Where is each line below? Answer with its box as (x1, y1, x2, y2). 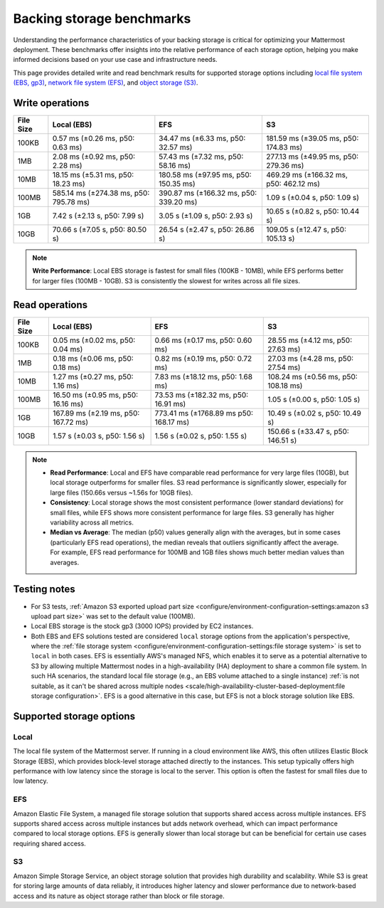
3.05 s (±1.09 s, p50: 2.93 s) (159, 211, 253, 221)
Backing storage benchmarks (13, 11, 191, 26)
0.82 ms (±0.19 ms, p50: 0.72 (154, 353, 252, 363)
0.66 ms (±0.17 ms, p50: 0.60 (154, 335, 252, 345)
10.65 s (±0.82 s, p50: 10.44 (265, 206, 360, 216)
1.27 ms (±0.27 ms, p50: (52, 371, 134, 381)
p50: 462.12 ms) (265, 179, 320, 189)
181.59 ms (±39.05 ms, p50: (265, 134, 359, 144)
